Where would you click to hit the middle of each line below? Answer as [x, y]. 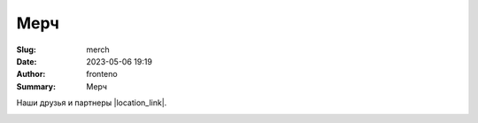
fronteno [102, 74]
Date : [27, 61]
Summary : [36, 86]
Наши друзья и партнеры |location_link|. [92, 103]
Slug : [27, 50]
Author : [31, 74]
